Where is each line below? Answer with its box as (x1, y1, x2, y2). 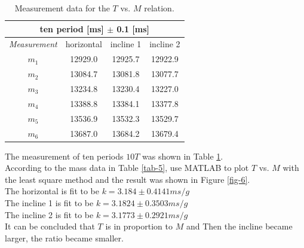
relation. (144, 2, 174, 14)
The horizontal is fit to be (5, 185, 100, 197)
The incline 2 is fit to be (5, 208, 94, 221)
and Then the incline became (186, 220, 293, 232)
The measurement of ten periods (5, 149, 124, 162)
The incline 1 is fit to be (5, 196, 94, 209)
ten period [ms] (39, 22, 104, 35)
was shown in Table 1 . (142, 149, 223, 162)
